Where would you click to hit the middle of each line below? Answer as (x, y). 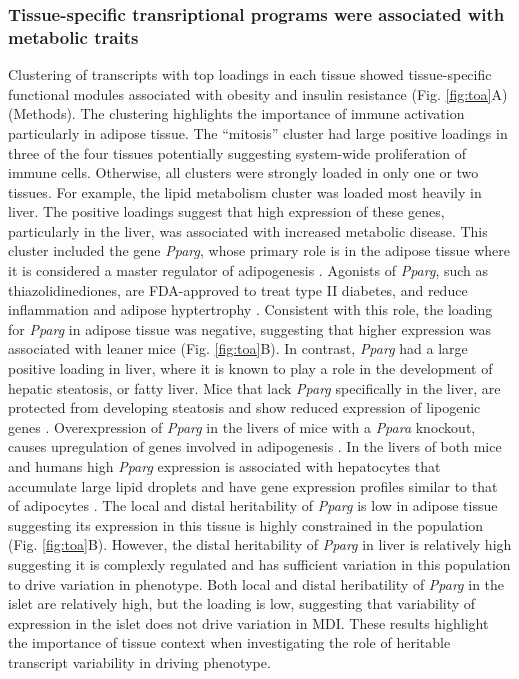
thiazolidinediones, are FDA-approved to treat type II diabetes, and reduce (238, 289)
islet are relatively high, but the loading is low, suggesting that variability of (242, 603)
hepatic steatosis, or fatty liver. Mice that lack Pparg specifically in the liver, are (254, 387)
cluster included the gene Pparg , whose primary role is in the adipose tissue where (259, 250)
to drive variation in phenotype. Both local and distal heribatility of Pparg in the (256, 583)
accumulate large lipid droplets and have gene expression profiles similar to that (253, 485)
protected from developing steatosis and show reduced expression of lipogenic (244, 407)
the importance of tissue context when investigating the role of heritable (229, 642)
